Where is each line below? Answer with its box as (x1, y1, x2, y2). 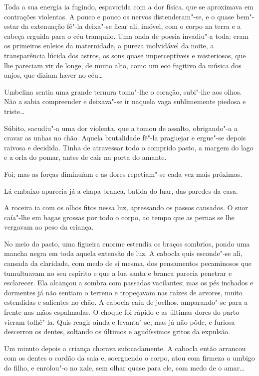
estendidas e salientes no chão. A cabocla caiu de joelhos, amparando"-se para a (4, 297, 248, 307)
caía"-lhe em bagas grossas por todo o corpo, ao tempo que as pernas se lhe (4, 212, 235, 222)
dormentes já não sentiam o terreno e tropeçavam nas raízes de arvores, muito (4, 287, 243, 297)
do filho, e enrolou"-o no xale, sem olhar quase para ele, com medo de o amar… (4, 363, 245, 373)
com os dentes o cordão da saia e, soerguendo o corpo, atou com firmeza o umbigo (4, 353, 255, 363)
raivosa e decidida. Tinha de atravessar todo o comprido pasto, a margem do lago (4, 142, 254, 152)
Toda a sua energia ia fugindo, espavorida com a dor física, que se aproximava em (4, 1, 254, 11)
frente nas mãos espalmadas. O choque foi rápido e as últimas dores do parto (4, 307, 240, 317)
